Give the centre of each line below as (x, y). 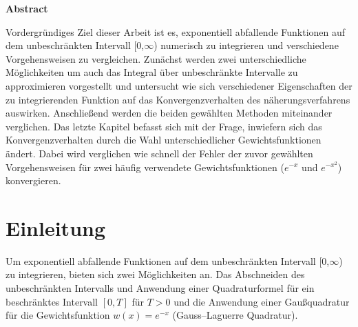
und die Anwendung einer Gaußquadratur (262, 301)
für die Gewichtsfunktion (58, 315)
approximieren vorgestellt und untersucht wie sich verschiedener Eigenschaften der (179, 85)
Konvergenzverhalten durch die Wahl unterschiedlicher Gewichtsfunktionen (164, 140)
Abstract (27, 8)
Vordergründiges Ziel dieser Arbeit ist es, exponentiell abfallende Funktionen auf (176, 31)
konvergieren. (33, 180)
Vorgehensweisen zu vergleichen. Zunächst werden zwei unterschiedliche (156, 58)
